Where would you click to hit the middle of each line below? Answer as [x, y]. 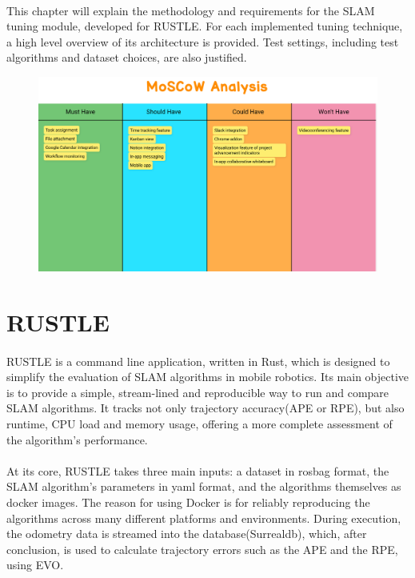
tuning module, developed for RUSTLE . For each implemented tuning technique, [205, 26]
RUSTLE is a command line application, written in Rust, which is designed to [198, 361]
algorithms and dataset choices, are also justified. [127, 57]
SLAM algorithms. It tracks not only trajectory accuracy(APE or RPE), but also [206, 408]
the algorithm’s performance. [77, 439]
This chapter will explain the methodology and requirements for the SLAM [191, 10]
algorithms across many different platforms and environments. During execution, [204, 518]
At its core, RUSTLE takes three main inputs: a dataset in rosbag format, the [198, 470]
